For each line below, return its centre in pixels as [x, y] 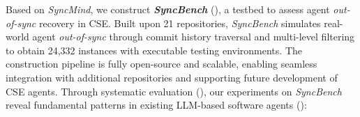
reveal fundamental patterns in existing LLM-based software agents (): [156, 105]
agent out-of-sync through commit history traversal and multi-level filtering [194, 37]
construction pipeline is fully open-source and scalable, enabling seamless [162, 64]
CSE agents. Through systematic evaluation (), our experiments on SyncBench [174, 91]
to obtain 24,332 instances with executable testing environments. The [154, 50]
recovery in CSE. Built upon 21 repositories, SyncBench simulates [180, 23]
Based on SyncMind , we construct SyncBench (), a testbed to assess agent [168, 9]
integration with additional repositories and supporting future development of [172, 77]
